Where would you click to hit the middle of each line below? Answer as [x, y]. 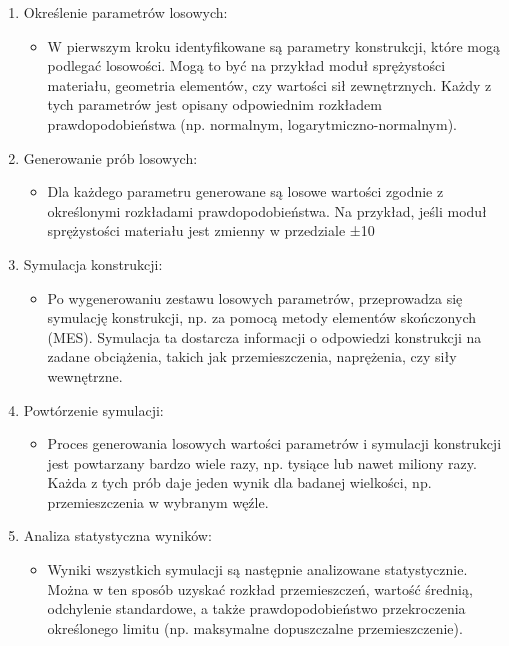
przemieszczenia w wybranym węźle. [158, 501]
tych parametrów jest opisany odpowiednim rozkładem [214, 104]
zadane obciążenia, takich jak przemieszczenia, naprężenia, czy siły [252, 356]
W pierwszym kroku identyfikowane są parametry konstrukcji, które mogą [273, 45]
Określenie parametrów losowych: [125, 12]
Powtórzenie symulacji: [93, 409]
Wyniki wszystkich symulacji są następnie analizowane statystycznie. [257, 569]
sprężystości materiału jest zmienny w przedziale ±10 [211, 230]
